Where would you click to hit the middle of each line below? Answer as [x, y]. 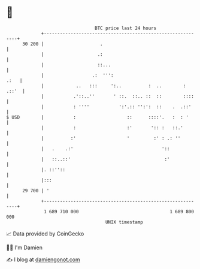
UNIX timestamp [124, 222]
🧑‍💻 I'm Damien [25, 247]
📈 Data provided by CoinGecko [45, 234]
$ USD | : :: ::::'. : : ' [97, 117]
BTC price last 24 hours [126, 28]
